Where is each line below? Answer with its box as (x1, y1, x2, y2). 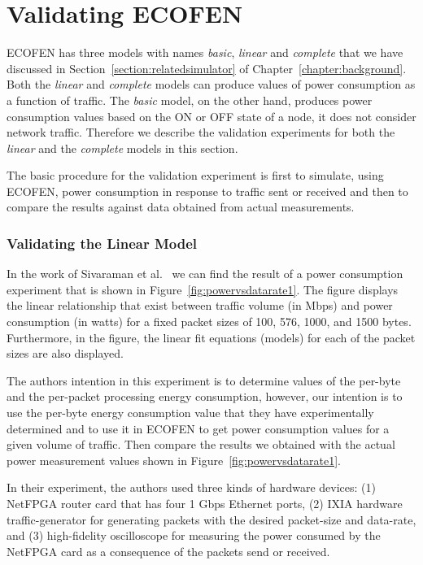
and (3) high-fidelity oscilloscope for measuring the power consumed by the (7, 527, 381, 544)
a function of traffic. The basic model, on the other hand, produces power (7, 91, 373, 108)
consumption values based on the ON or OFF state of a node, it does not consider (7, 107, 416, 124)
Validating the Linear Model (7, 233, 198, 253)
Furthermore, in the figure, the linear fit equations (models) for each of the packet (7, 328, 416, 346)
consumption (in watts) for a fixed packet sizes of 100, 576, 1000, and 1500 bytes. (7, 313, 412, 330)
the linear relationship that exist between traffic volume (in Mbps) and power (7, 297, 393, 314)
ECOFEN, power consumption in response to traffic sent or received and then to (7, 182, 408, 199)
